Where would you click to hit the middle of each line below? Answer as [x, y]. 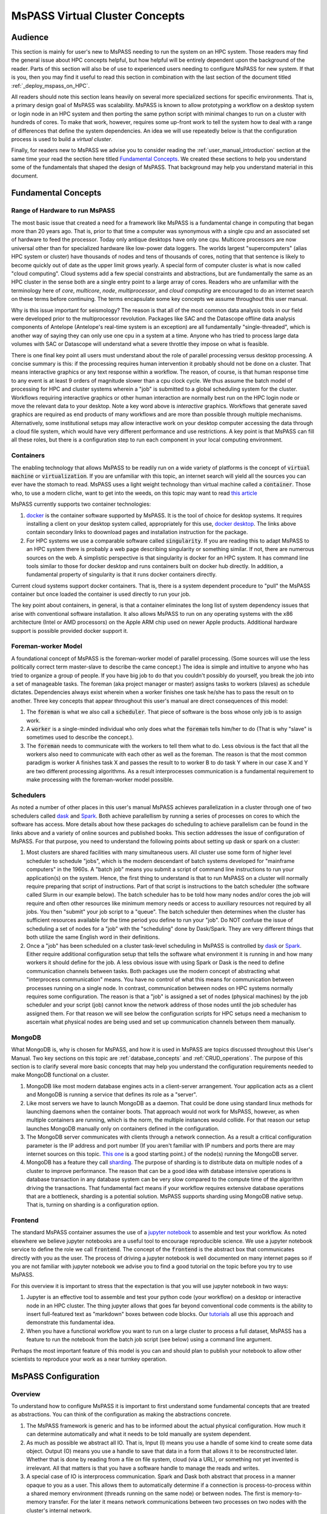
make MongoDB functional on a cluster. [61, 1075]
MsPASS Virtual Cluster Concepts [98, 16]
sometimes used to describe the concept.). [80, 737]
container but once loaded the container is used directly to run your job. [101, 594]
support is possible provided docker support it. [70, 630]
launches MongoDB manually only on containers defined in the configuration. [123, 1128]
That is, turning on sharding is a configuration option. [93, 1205]
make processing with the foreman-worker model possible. [100, 780]
